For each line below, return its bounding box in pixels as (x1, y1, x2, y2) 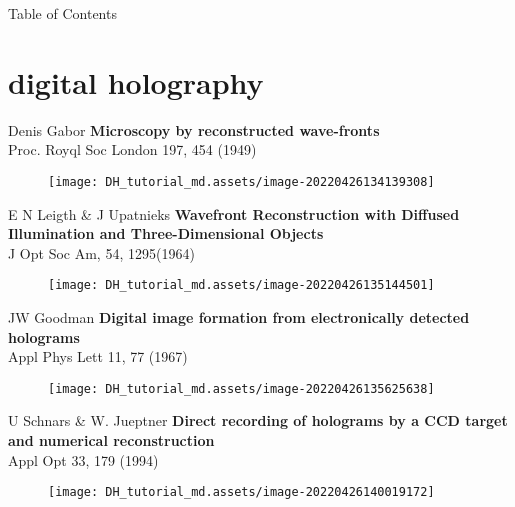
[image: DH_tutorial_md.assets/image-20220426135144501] (48, 278, 435, 293)
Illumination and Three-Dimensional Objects (8, 223, 324, 244)
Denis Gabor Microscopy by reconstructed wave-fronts (8, 119, 380, 140)
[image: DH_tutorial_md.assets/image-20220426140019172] (48, 485, 435, 500)
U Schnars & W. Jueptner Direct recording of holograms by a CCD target (8, 410, 508, 431)
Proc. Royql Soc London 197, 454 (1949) (8, 139, 257, 160)
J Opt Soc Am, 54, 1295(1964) (8, 242, 195, 263)
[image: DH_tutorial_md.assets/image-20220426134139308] (48, 174, 435, 189)
